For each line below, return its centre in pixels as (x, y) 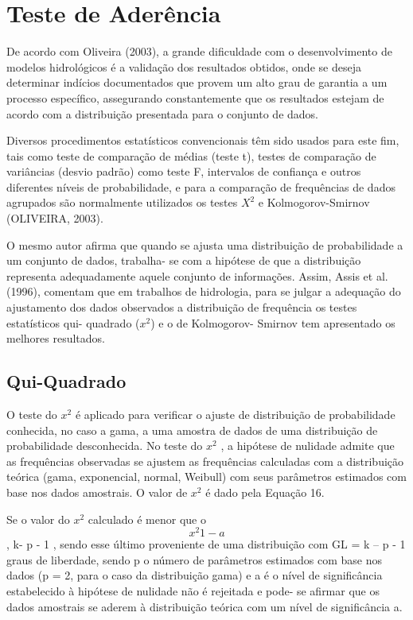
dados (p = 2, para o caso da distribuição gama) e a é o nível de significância (195, 575)
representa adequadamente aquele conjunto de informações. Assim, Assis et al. (197, 275)
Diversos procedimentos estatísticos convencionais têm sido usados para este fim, (203, 140)
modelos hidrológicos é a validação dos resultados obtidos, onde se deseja (184, 66)
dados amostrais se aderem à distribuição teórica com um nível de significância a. (205, 606)
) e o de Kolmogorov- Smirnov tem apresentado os (273, 322)
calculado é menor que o (147, 519)
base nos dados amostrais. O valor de (97, 492)
